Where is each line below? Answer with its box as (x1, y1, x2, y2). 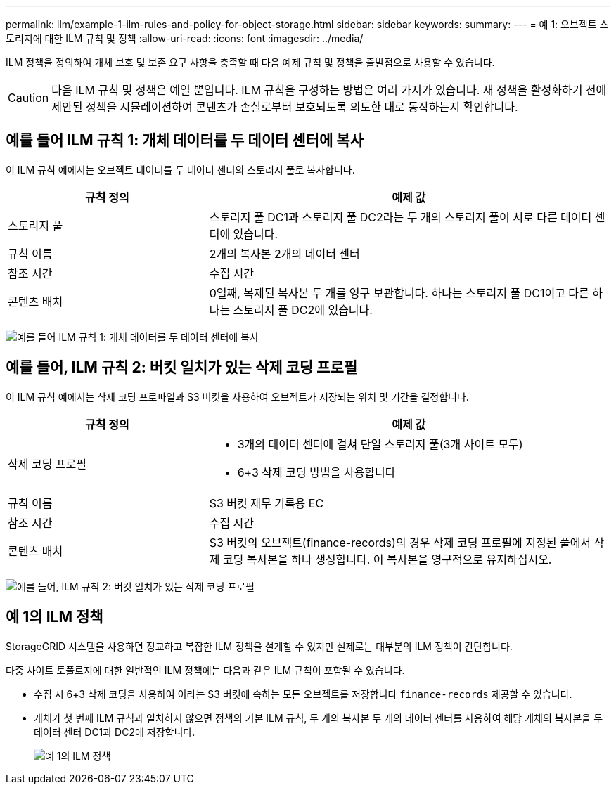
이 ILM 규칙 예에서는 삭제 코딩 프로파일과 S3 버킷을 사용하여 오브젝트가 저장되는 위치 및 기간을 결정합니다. (6, 390, 469, 403)
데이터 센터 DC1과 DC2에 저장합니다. (34, 725, 195, 738)
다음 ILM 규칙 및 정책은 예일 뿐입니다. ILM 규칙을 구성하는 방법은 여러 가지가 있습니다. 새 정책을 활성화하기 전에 (51, 83, 607, 97)
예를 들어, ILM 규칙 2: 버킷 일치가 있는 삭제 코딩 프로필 (6, 358, 358, 377)
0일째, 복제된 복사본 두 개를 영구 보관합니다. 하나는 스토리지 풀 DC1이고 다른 (209, 285, 589, 300)
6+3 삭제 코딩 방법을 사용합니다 (237, 465, 396, 479)
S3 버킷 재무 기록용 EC (209, 496, 324, 510)
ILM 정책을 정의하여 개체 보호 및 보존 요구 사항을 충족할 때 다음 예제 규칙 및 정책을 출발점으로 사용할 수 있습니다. (6, 56, 495, 68)
